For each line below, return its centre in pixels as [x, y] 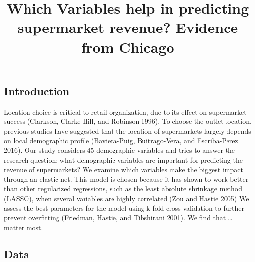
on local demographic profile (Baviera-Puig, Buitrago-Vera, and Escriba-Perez [121, 140]
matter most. [24, 227]
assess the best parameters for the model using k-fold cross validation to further [124, 208]
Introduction [37, 91]
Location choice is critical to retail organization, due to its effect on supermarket [125, 111]
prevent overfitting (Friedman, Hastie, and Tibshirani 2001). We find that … [118, 218]
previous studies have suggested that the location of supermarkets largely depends [127, 131]
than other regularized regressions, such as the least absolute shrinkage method [123, 189]
